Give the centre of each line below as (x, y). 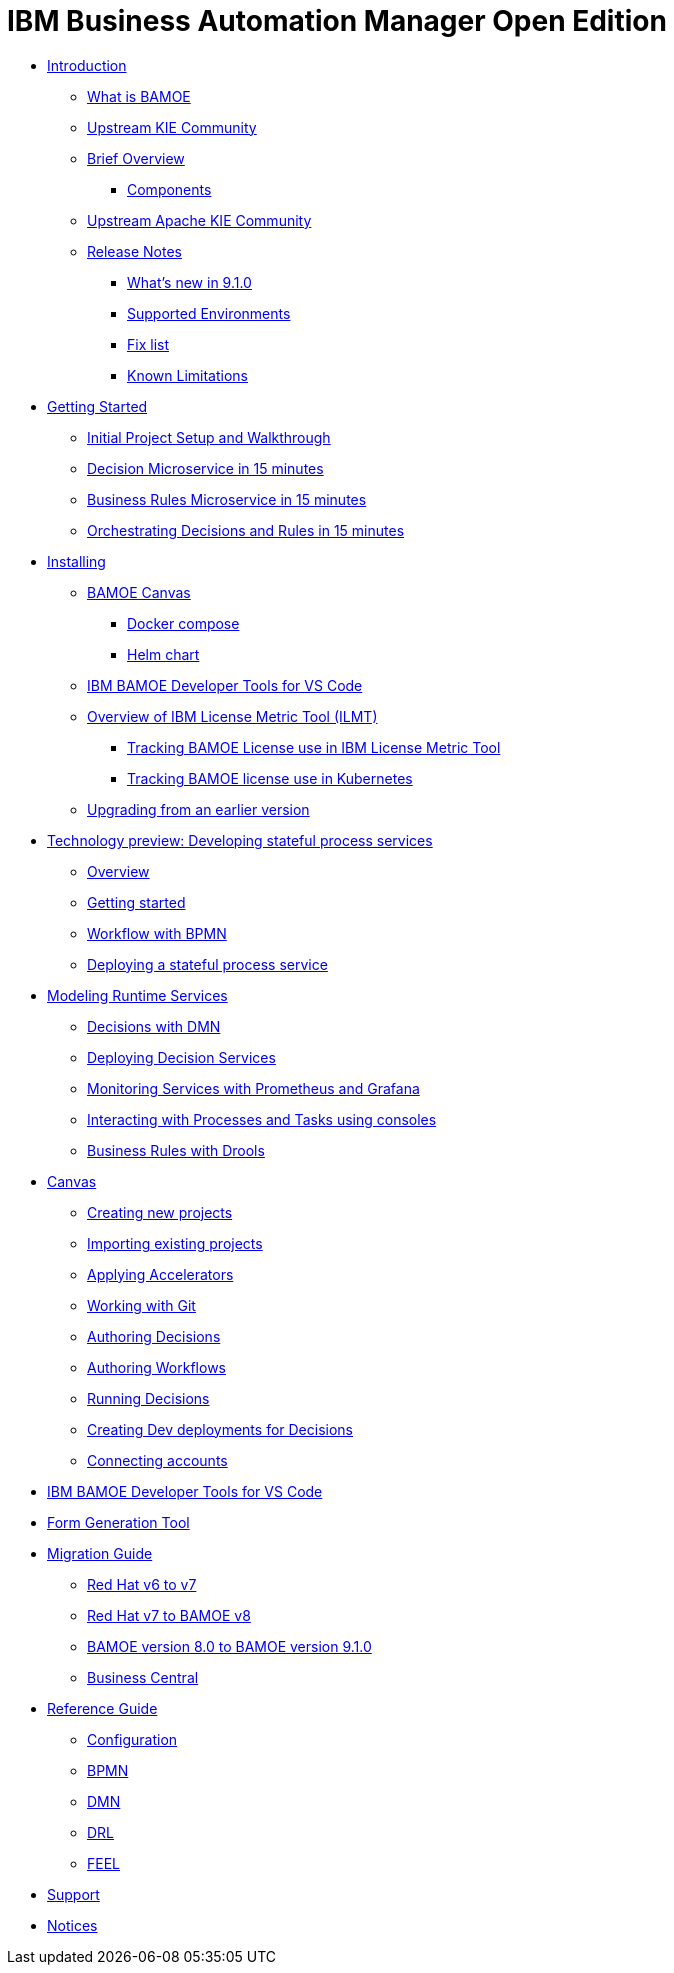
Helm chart (163, 654)
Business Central (143, 1677)
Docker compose (183, 623)
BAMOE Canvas (139, 592)
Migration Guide (100, 1553)
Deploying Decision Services (181, 1057)
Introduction (87, 65)
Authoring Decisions (154, 1336)
